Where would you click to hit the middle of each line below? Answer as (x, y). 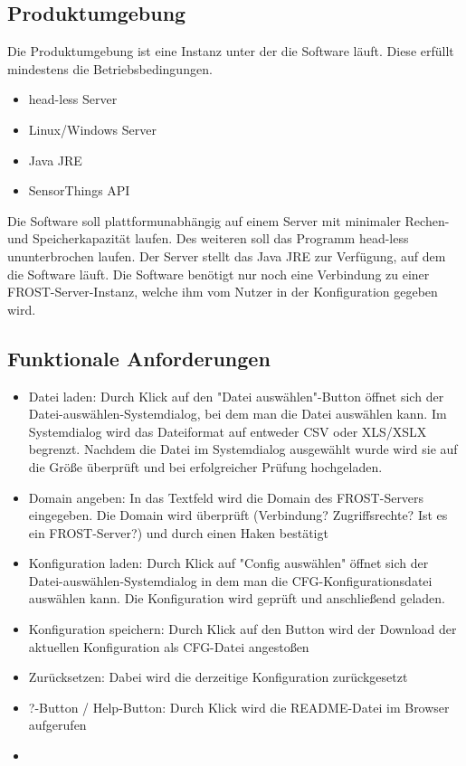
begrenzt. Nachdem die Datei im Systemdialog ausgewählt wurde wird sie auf (243, 449)
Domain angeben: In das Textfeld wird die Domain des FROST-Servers (226, 497)
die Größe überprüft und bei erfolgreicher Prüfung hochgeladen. (205, 466)
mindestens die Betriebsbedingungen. (110, 68)
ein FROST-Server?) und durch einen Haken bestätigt (178, 532)
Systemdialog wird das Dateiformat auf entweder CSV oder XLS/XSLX (228, 431)
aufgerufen (57, 725)
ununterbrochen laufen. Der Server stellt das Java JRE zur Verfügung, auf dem (227, 255)
